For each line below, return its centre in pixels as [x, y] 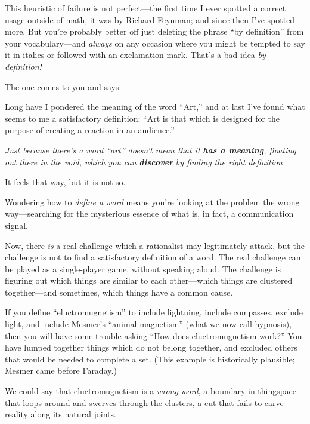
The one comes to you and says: [63, 86]
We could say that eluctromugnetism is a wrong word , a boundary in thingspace [151, 391]
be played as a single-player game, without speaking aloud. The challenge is [143, 268]
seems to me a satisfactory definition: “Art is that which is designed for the [142, 118]
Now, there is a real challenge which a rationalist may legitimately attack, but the [155, 245]
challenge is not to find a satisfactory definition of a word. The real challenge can [153, 257]
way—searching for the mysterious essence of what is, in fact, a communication [149, 213]
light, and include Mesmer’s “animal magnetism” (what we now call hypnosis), [148, 324]
